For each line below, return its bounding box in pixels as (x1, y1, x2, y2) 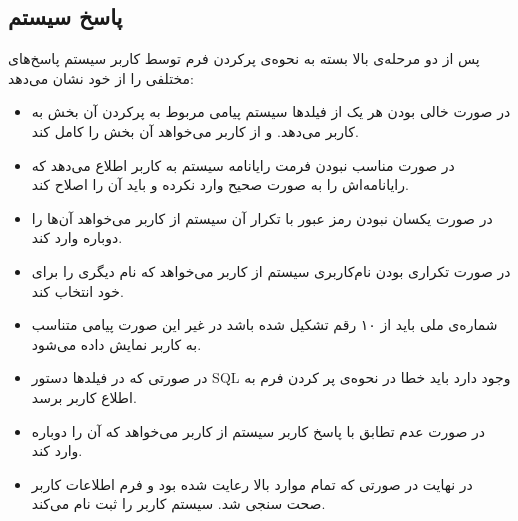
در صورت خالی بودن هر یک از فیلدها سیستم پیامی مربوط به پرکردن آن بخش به (31, 101, 511, 122)
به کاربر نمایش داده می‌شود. (31, 333, 202, 354)
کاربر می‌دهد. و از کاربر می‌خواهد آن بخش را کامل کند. (31, 120, 359, 141)
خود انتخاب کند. (31, 280, 124, 301)
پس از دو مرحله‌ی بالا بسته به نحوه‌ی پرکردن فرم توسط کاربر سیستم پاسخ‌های (8, 48, 480, 69)
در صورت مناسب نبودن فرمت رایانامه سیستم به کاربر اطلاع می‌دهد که (31, 154, 455, 175)
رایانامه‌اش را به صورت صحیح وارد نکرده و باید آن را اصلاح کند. (31, 174, 409, 195)
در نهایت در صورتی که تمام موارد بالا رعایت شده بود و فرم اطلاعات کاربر (31, 473, 473, 494)
